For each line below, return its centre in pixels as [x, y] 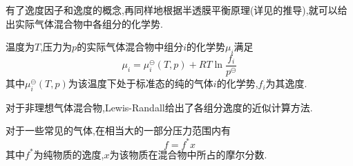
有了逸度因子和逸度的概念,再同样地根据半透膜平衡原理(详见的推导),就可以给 [176, 10]
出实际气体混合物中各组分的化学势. [84, 23]
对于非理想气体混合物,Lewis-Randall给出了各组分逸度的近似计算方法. [159, 107]
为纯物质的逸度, [69, 154]
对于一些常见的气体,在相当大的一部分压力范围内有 [118, 130]
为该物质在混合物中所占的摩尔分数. [188, 154]
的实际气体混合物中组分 [130, 47]
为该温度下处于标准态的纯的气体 [141, 83]
